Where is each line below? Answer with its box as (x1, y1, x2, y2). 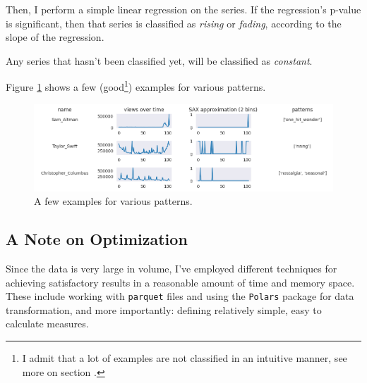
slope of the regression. (6, 30, 104, 44)
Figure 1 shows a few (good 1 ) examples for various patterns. (6, 77, 266, 94)
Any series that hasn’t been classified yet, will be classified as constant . (6, 53, 313, 68)
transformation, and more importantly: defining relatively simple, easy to (6, 302, 322, 317)
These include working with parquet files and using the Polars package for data (6, 289, 354, 303)
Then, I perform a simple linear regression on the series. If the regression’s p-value (6, 2, 361, 16)
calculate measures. (6, 316, 89, 331)
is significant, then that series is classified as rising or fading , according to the (6, 15, 342, 30)
